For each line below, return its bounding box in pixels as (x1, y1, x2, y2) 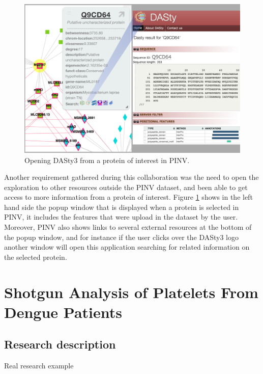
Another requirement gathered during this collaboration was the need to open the (4, 172, 259, 182)
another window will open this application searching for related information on (4, 242, 250, 252)
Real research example (4, 360, 74, 371)
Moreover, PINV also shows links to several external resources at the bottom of (4, 222, 252, 232)
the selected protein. (4, 251, 67, 262)
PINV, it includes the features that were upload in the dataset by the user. (4, 211, 238, 222)
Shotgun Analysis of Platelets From (4, 281, 258, 302)
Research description (4, 336, 116, 352)
